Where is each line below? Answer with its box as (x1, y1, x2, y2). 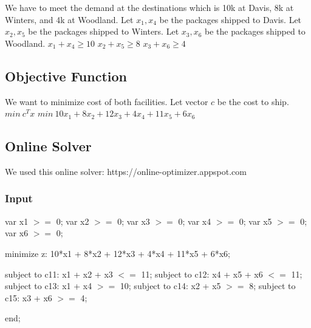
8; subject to (249, 279, 296, 292)
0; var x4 (178, 214, 211, 227)
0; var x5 (239, 214, 272, 227)
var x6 (5, 227, 29, 239)
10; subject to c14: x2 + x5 (120, 279, 221, 292)
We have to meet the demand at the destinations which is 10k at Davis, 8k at (5, 1, 294, 13)
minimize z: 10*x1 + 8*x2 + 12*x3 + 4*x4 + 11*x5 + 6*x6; (5, 247, 230, 259)
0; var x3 (117, 214, 150, 227)
